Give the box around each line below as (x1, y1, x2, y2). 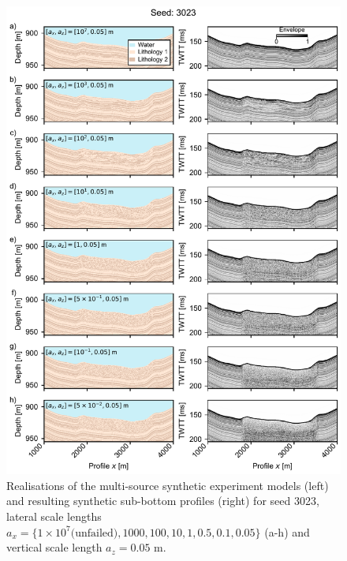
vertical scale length (6, 539, 103, 555)
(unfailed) (70, 527, 118, 539)
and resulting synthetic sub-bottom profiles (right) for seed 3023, (6, 492, 319, 509)
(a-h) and (264, 523, 310, 540)
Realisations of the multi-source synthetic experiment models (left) (6, 477, 329, 493)
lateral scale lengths (6, 507, 102, 524)
